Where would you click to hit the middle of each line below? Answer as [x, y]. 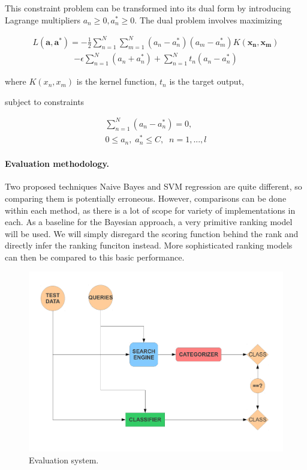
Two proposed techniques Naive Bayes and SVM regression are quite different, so [153, 186]
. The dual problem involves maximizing [208, 20]
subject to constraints [45, 101]
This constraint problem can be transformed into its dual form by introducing [148, 8]
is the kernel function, [117, 81]
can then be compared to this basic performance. [95, 257]
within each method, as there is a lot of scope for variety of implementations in [150, 210]
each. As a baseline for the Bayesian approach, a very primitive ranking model [149, 222]
